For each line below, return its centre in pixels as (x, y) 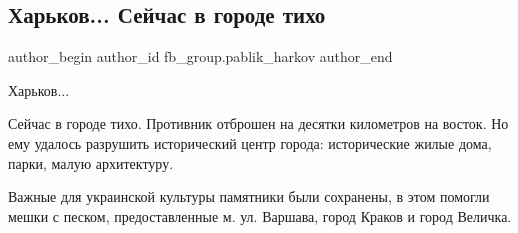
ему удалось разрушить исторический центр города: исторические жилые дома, (250, 142)
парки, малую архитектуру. (91, 162)
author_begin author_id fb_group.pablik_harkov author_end (200, 56)
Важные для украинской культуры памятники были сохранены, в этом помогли (249, 196)
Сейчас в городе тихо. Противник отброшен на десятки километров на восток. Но (258, 123)
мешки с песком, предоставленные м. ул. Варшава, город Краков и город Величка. (260, 215)
